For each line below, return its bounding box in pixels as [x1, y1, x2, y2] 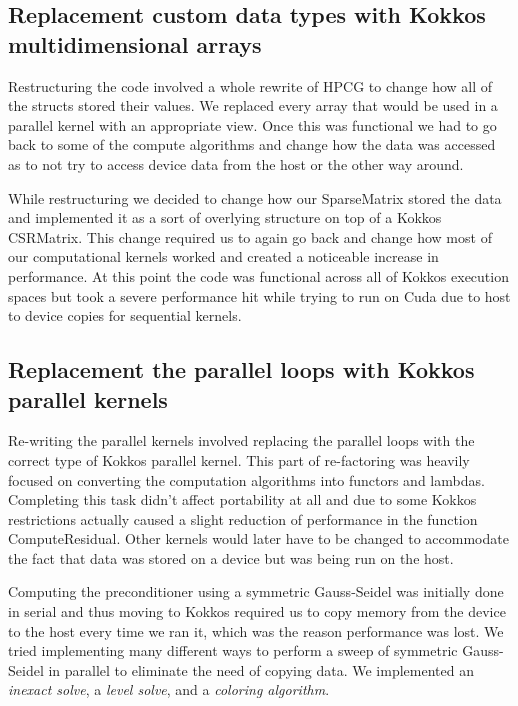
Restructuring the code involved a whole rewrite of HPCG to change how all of [8, 75, 493, 96]
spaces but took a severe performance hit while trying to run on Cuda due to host [8, 285, 511, 306]
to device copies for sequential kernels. [8, 305, 242, 326]
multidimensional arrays [8, 28, 262, 59]
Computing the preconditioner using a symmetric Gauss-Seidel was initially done [8, 581, 504, 602]
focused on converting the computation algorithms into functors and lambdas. [8, 469, 485, 490]
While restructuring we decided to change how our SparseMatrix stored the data [8, 187, 502, 208]
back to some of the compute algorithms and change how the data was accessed [8, 134, 496, 155]
